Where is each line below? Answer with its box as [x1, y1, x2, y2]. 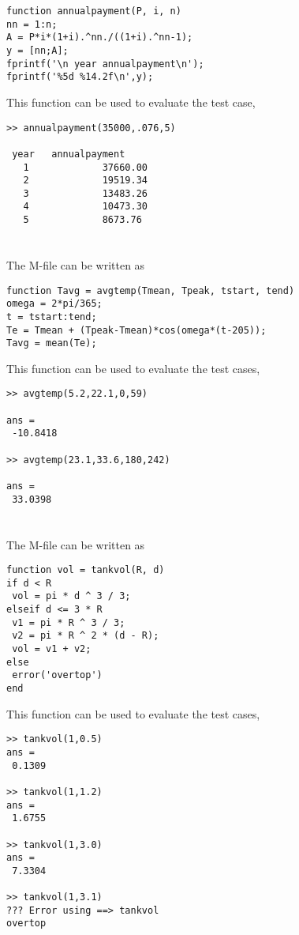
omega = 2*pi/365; [6, 298, 103, 310]
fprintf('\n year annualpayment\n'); [6, 58, 204, 70]
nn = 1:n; [6, 18, 58, 30]
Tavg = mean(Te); [6, 337, 97, 349]
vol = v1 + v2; [12, 643, 92, 655]
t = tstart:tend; [6, 311, 97, 322]
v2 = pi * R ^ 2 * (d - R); [12, 630, 159, 642]
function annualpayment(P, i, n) [6, 6, 181, 17]
